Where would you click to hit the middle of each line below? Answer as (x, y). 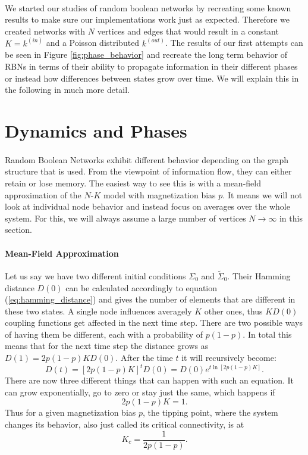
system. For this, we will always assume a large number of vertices (125, 218)
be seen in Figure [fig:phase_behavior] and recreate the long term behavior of (146, 54)
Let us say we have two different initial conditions (95, 275)
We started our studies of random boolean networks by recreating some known (148, 7)
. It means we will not (263, 194)
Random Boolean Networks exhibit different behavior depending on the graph (147, 159)
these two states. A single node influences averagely (98, 311)
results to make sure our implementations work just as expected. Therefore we (147, 19)
